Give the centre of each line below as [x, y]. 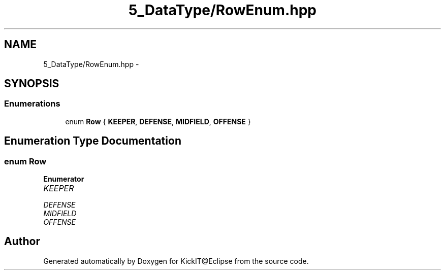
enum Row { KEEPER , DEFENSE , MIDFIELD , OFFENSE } [158, 121]
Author [22, 242]
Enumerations [32, 104]
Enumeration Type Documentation [93, 141]
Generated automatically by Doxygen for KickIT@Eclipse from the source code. [176, 261]
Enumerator [64, 179]
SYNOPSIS [32, 84]
